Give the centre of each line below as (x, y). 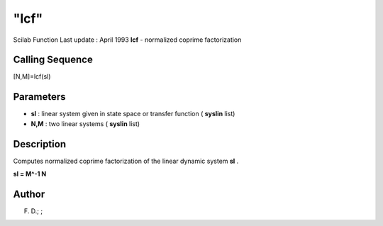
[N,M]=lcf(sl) (32, 77)
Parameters (39, 97)
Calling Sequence (53, 60)
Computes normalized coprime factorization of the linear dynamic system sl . (126, 161)
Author (29, 194)
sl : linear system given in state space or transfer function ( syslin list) (133, 114)
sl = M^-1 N (30, 174)
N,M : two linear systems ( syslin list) (85, 123)
